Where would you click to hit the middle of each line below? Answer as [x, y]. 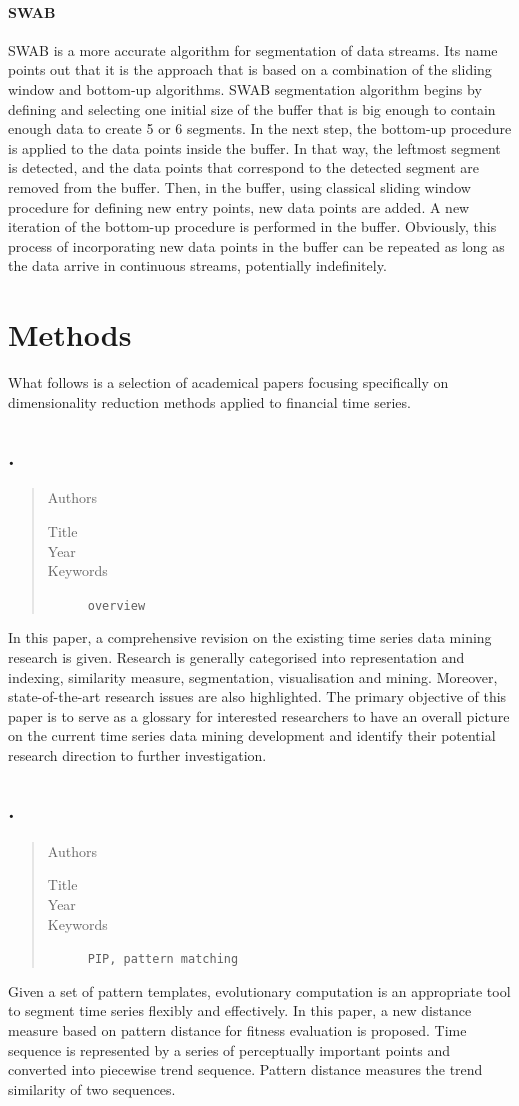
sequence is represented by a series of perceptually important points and [229, 1049]
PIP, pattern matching [163, 959]
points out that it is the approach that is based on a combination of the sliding [250, 69]
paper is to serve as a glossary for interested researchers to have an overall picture [259, 715]
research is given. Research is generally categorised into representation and [236, 657]
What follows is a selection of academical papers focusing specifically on [228, 382]
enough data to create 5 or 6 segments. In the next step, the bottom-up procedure [260, 128]
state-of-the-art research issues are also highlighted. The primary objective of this [257, 696]
